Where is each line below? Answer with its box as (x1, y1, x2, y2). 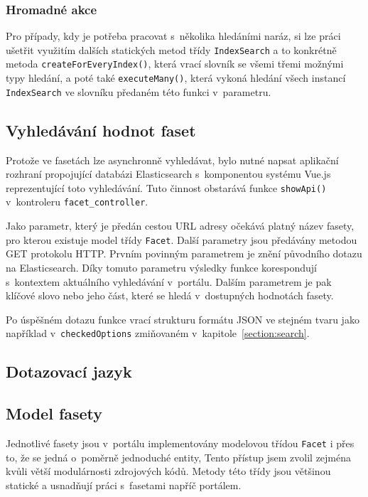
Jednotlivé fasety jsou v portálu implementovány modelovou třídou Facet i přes (6, 436, 355, 450)
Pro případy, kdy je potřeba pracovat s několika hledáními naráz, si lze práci (6, 28, 341, 43)
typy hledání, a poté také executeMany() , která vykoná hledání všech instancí (6, 70, 346, 85)
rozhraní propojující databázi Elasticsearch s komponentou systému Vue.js (6, 166, 331, 181)
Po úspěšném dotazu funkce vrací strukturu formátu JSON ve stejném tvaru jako (6, 311, 359, 326)
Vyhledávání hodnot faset (6, 119, 196, 141)
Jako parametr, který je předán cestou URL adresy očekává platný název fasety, (6, 218, 355, 233)
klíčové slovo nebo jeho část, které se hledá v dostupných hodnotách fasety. (6, 288, 334, 303)
